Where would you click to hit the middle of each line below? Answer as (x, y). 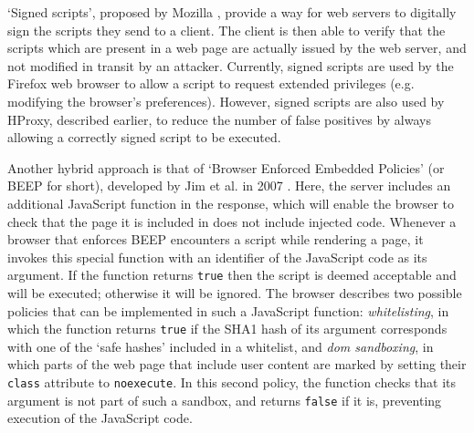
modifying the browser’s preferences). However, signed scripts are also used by (226, 101)
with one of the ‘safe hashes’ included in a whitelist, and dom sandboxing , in (221, 346)
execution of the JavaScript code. (100, 418)
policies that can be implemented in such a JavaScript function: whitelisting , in (228, 310)
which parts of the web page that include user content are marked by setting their (237, 364)
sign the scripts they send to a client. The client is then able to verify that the (226, 30)
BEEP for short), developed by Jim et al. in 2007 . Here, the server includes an (229, 186)
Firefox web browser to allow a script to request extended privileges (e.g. (211, 83)
